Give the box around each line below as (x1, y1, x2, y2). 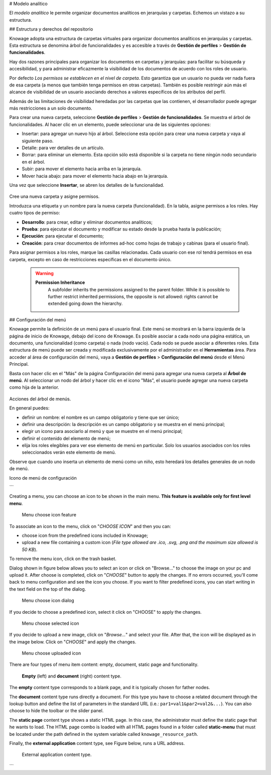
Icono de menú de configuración (9, 475, 77, 481)
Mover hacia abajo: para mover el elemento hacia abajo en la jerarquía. (22, 173, 168, 179)
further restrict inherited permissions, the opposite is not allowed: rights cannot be (48, 294, 218, 300)
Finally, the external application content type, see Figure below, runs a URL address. (9, 740, 185, 746)
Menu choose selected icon (22, 620, 80, 626)
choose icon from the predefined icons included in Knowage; (22, 532, 149, 538)
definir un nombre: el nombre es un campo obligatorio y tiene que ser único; (22, 414, 180, 420)
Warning (35, 270, 54, 276)
